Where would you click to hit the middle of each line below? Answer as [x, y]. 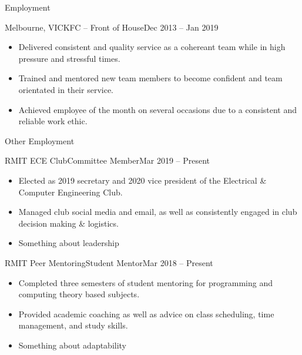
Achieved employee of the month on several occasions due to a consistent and [158, 109]
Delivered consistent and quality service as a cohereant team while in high [152, 47]
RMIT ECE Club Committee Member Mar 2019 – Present [108, 160]
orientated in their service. [66, 89]
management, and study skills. [73, 325]
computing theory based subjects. [79, 294]
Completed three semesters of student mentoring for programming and [145, 282]
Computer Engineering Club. [71, 192]
